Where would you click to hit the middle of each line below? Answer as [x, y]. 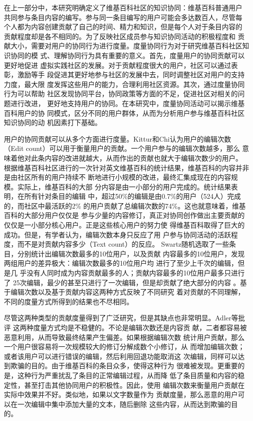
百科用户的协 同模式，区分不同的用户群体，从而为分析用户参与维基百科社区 [124, 113]
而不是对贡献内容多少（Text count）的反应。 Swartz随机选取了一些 [123, 244]
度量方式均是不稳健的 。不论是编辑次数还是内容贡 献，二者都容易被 [140, 327]
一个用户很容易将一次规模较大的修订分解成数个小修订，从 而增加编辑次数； [124, 347]
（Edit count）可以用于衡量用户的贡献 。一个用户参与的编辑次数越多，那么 [122, 148]
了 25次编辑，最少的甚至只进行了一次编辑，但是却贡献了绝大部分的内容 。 [122, 282]
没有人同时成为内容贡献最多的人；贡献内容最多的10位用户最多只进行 [136, 273]
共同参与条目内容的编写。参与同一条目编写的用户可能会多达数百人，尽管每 [123, 17]
